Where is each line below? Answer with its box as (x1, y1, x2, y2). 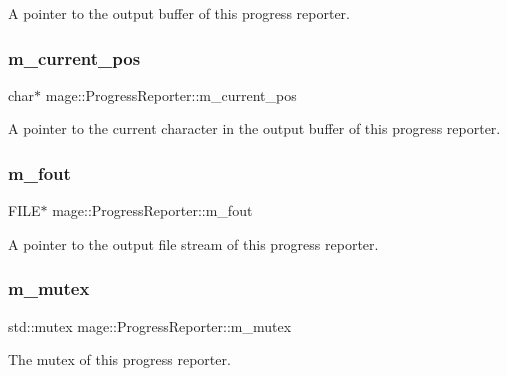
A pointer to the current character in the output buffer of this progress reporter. (8, 118, 501, 139)
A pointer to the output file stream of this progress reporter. (8, 233, 379, 254)
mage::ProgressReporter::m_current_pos (45, 84, 297, 105)
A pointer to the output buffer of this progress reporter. (8, 3, 350, 23)
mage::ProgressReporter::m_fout (52, 200, 253, 221)
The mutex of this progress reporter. (8, 349, 231, 370)
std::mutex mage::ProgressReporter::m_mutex (8, 315, 292, 336)
